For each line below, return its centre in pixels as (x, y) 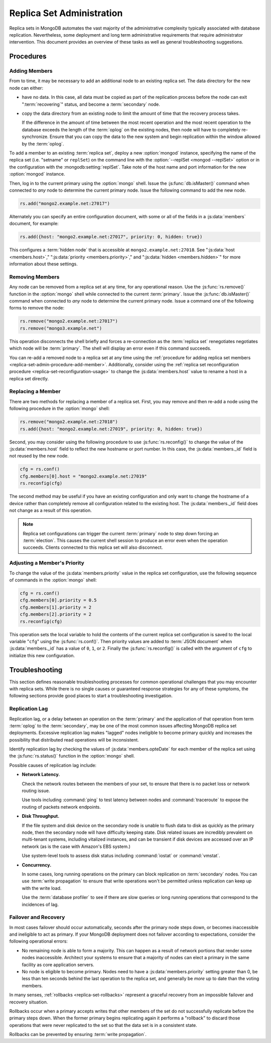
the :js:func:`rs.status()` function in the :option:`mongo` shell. (72, 756)
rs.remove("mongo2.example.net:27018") (69, 422)
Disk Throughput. (41, 816)
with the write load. (42, 888)
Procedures (28, 56)
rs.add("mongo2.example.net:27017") (65, 203)
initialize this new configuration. (42, 655)
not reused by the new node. (39, 456)
